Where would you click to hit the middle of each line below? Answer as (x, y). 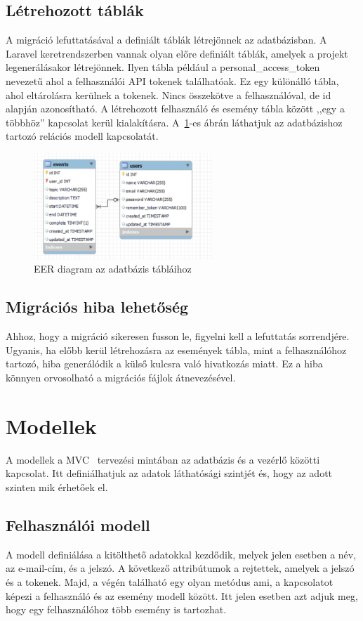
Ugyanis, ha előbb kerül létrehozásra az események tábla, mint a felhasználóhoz (176, 349)
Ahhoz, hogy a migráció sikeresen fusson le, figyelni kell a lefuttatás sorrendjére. (178, 336)
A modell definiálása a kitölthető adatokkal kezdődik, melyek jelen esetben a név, (181, 554)
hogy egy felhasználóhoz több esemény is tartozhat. (116, 609)
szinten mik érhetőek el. (57, 486)
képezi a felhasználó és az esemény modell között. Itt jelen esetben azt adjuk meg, (182, 595)
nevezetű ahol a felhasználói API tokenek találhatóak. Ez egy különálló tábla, (172, 80)
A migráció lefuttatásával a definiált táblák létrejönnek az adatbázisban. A (166, 40)
